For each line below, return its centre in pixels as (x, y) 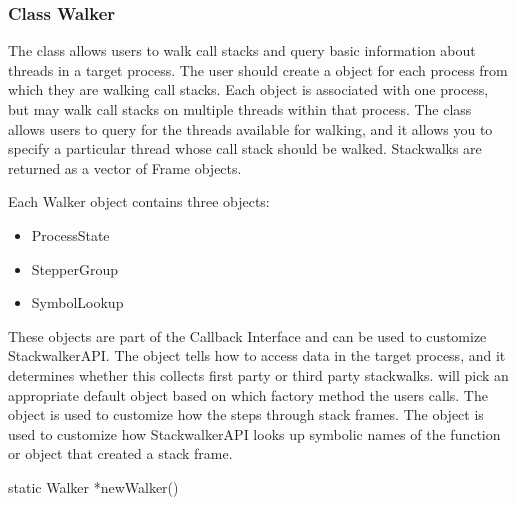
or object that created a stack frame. (120, 453)
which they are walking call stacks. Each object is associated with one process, (248, 89)
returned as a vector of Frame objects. (125, 167)
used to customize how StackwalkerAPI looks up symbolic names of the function (254, 433)
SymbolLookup (77, 302)
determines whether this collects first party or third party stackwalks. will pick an (258, 374)
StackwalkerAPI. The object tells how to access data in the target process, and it (257, 355)
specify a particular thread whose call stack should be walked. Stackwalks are (245, 148)
